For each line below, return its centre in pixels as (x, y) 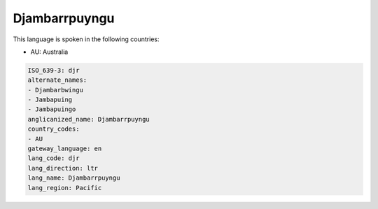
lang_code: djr (54, 158)
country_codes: (54, 129)
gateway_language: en (65, 149)
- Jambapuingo (52, 109)
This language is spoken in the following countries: (86, 39)
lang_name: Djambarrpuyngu (74, 178)
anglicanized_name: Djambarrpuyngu (89, 119)
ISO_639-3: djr (54, 70)
